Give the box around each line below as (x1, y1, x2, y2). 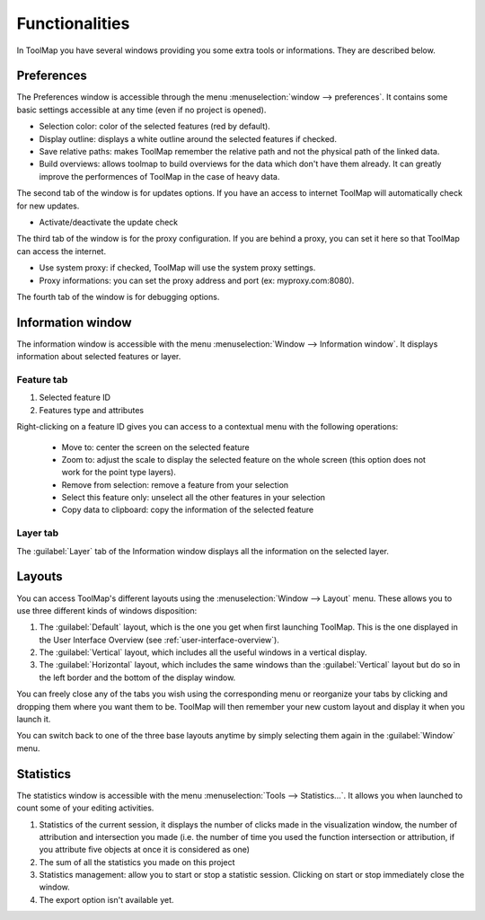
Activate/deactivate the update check (39, 217, 179, 227)
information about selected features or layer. (16, 351, 181, 362)
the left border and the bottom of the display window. (39, 672, 236, 683)
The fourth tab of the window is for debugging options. (16, 291, 220, 302)
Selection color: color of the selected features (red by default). (39, 121, 271, 132)
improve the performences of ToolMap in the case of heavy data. (39, 171, 280, 181)
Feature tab (16, 373, 68, 385)
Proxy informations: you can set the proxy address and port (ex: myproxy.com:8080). (39, 275, 355, 286)
